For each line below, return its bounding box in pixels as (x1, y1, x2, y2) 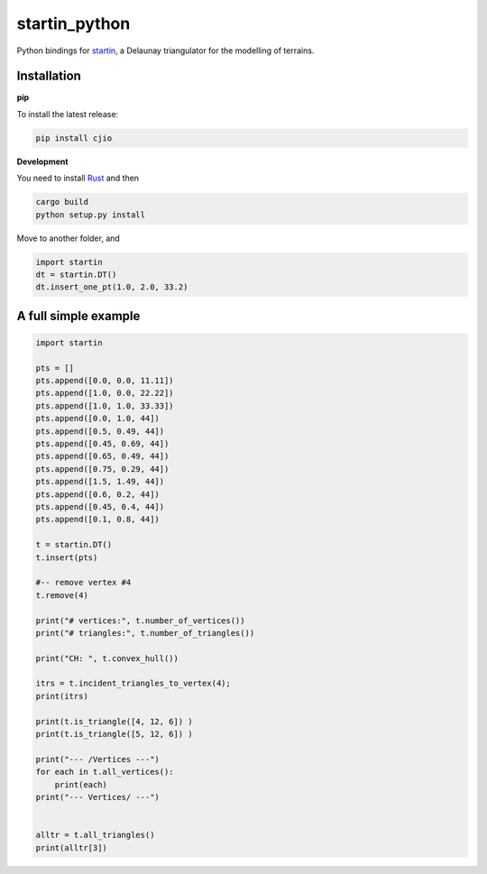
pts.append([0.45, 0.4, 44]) (35, 501, 165, 511)
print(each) (54, 779, 108, 789)
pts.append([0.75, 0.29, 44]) (35, 464, 170, 474)
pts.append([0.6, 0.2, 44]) (35, 489, 160, 500)
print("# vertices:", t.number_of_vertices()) (35, 615, 245, 626)
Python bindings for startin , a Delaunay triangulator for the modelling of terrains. (16, 45, 315, 56)
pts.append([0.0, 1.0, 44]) (35, 413, 160, 424)
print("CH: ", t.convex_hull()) (35, 653, 179, 663)
